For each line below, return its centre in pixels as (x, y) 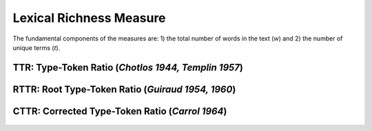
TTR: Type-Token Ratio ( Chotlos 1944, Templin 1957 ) (128, 68)
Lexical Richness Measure (89, 18)
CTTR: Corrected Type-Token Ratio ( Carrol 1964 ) (120, 111)
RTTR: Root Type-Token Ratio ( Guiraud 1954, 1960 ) (124, 89)
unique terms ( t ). (37, 47)
